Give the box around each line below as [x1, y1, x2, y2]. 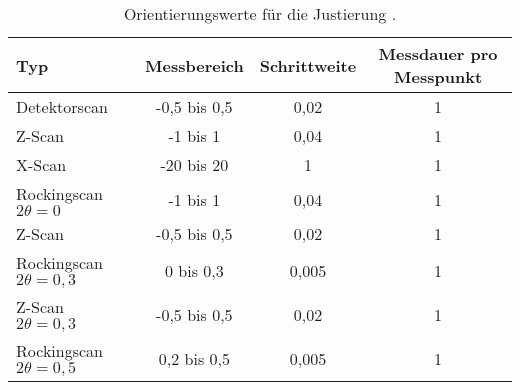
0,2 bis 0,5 [158, 346, 230, 370]
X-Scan [16, 153, 67, 176]
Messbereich [145, 53, 244, 77]
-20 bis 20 [160, 153, 229, 176]
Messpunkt [394, 65, 483, 88]
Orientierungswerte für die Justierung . [123, 2, 397, 25]
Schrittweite [259, 53, 357, 77]
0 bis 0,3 [164, 258, 224, 282]
